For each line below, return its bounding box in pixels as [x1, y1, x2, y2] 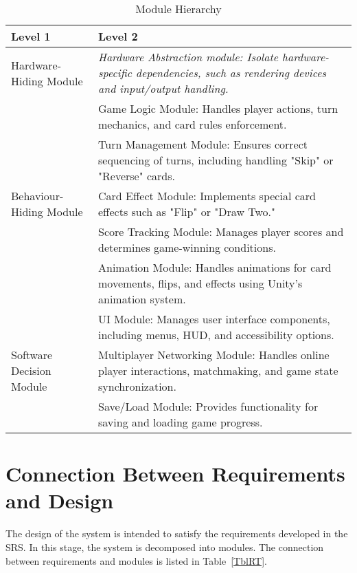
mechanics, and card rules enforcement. [98, 116, 287, 132]
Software [11, 347, 53, 363]
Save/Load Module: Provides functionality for [98, 398, 319, 414]
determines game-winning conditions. [98, 239, 276, 255]
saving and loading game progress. [98, 414, 263, 430]
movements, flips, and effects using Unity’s [98, 275, 303, 291]
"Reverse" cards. [98, 168, 175, 184]
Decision [11, 363, 51, 378]
